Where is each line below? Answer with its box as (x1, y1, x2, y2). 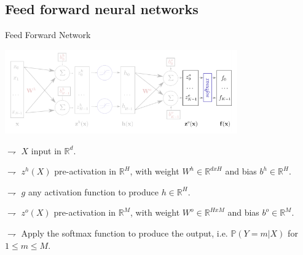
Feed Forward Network (5, 28, 91, 41)
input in (31, 144, 61, 157)
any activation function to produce (28, 185, 159, 198)
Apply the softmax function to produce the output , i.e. (21, 226, 228, 239)
